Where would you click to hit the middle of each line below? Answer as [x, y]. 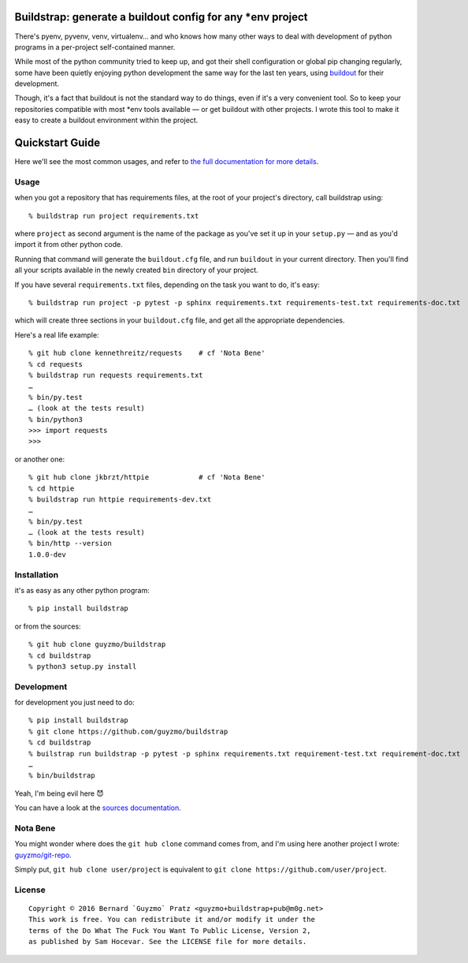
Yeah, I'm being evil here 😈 [59, 793]
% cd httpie [52, 488]
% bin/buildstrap [62, 776]
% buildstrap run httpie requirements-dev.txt [120, 499]
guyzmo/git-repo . [43, 855]
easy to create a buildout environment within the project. [106, 120]
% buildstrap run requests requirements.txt [116, 375]
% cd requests [56, 364]
